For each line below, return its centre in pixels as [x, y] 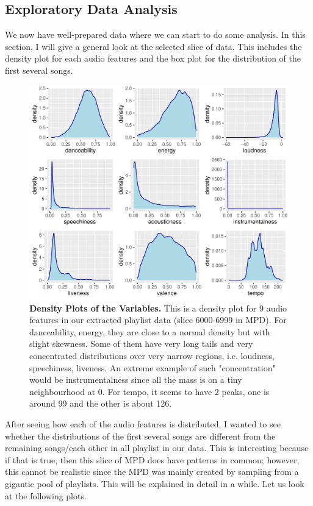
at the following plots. [46, 495]
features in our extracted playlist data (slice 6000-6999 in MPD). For [158, 320]
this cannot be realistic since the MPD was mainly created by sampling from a [152, 472]
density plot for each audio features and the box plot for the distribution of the [153, 58]
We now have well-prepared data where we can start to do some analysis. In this [155, 34]
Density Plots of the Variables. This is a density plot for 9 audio [158, 308]
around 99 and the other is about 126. [101, 403]
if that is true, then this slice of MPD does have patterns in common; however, [152, 459]
